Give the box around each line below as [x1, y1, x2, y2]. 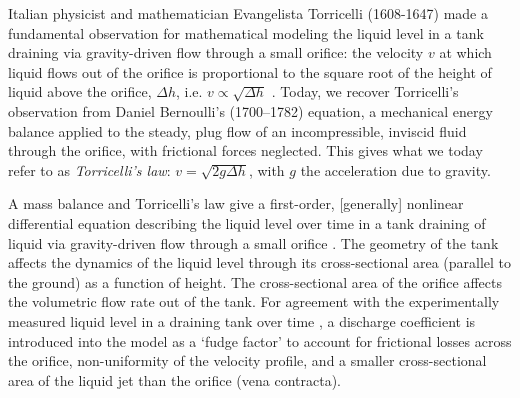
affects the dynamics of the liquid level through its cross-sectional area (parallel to [8, 252, 512, 273]
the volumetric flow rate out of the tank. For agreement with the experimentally [8, 291, 500, 312]
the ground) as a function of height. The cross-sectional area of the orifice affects [8, 271, 503, 292]
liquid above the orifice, [8, 81, 152, 102]
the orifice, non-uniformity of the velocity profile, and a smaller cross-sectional [8, 350, 487, 371]
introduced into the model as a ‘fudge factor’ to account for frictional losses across [8, 330, 512, 351]
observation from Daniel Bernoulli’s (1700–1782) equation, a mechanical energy [8, 100, 493, 121]
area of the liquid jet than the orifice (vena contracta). [8, 369, 342, 390]
